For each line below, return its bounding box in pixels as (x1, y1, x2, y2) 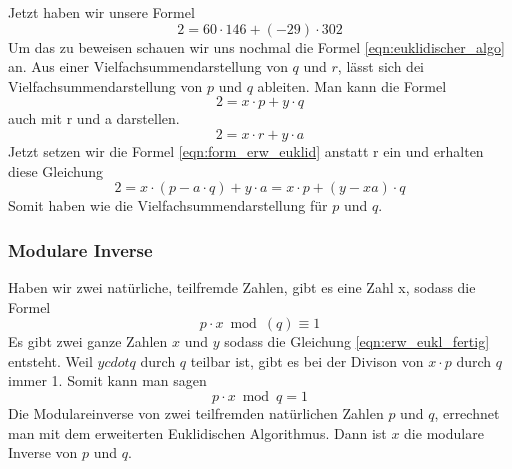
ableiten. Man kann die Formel (257, 75, 447, 96)
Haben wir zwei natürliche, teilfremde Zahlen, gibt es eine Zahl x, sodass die (8, 276, 476, 297)
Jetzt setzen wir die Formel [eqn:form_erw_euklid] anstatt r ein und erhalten (8, 140, 484, 161)
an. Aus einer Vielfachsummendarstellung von (8, 56, 288, 77)
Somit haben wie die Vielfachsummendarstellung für (8, 195, 328, 216)
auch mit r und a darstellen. (8, 108, 180, 129)
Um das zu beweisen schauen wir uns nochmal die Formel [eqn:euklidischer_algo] (8, 36, 505, 57)
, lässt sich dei (337, 56, 425, 77)
